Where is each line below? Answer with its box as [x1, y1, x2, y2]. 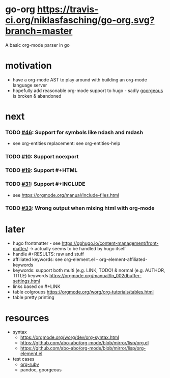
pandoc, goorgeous [20, 367, 62, 373]
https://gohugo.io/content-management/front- [62, 240, 159, 246]
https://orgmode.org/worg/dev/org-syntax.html [20, 334, 120, 340]
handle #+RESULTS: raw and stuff [12, 251, 84, 257]
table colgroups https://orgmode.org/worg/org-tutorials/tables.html [12, 289, 154, 295]
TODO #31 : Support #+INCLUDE [5, 181, 86, 188]
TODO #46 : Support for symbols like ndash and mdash [5, 129, 144, 136]
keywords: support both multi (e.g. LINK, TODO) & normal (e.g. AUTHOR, [12, 267, 165, 273]
